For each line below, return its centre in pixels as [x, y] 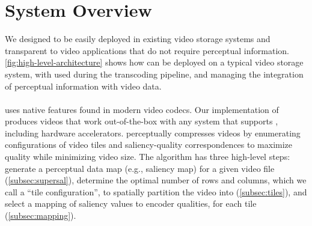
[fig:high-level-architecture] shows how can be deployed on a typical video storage [154, 62]
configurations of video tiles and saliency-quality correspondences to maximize [149, 145]
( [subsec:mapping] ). [41, 215]
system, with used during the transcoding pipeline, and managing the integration [154, 74]
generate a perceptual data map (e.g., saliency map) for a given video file [140, 168]
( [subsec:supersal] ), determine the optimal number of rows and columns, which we [156, 180]
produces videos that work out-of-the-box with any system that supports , [142, 121]
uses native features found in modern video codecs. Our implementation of [142, 109]
